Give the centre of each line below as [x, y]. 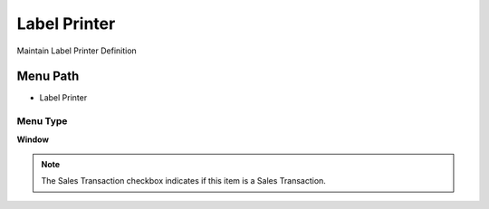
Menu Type [42, 121]
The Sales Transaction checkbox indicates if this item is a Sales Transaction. [183, 181]
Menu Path [48, 76]
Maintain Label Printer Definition [77, 51]
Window [33, 139]
